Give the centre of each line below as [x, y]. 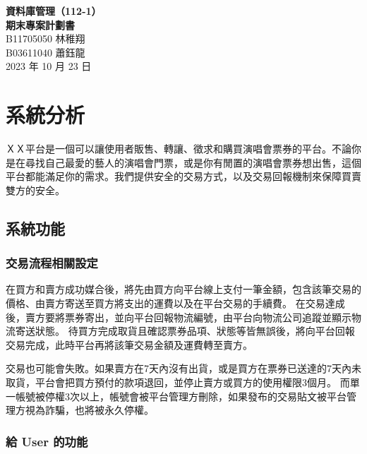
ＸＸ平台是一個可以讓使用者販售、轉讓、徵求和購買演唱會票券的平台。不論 [179, 149]
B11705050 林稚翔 [46, 38]
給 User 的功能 [47, 441]
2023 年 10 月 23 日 [49, 66]
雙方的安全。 [35, 190]
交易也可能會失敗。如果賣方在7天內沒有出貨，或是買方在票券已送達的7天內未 [183, 368]
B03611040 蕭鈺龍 [46, 52]
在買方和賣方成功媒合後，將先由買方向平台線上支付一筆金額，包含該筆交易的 [183, 289]
